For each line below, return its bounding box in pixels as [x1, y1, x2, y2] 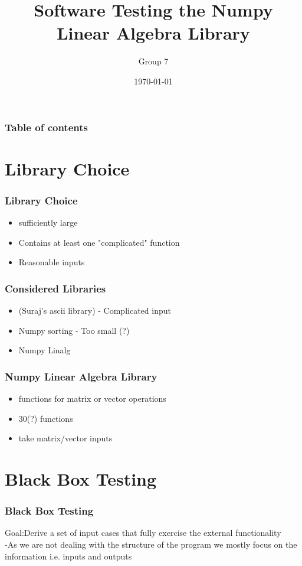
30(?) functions [18, 412, 73, 424]
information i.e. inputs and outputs [5, 549, 132, 562]
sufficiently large [18, 216, 78, 229]
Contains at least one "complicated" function [18, 236, 180, 248]
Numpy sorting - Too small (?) [18, 324, 130, 336]
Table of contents [5, 119, 88, 134]
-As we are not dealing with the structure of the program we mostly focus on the [5, 538, 297, 550]
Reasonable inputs [18, 256, 85, 268]
